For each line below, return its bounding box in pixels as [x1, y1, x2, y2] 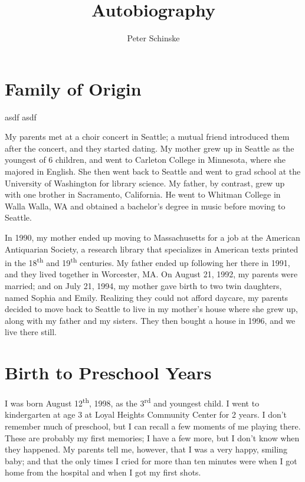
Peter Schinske [127, 32, 180, 44]
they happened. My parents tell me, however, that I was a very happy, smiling [5, 443, 288, 455]
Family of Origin [5, 76, 142, 100]
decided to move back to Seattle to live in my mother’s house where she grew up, [5, 303, 298, 315]
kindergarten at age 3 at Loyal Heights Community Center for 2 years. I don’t [5, 408, 287, 421]
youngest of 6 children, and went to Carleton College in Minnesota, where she [5, 153, 286, 166]
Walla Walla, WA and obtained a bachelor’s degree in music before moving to [5, 199, 286, 212]
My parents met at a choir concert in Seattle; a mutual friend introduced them [5, 130, 290, 143]
